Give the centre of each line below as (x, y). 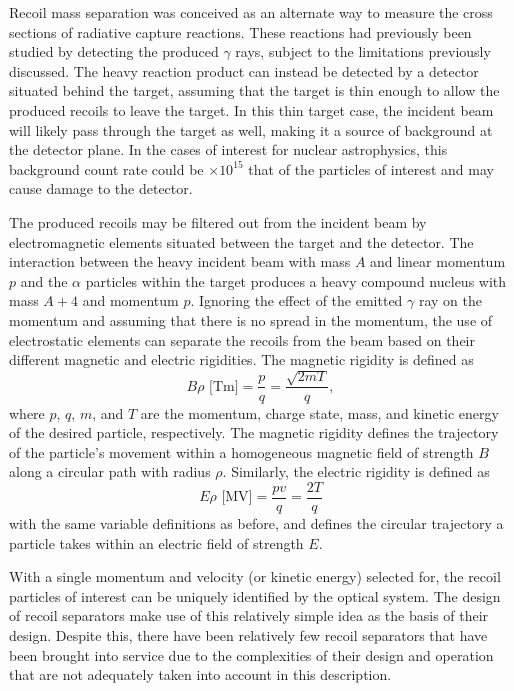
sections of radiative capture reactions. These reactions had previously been (240, 31)
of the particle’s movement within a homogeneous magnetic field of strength (241, 451)
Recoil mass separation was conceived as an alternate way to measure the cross (251, 12)
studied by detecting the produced (114, 51)
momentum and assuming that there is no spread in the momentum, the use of (251, 319)
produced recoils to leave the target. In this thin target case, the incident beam (251, 109)
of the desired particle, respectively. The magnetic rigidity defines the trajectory (254, 432)
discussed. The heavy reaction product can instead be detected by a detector (244, 70)
